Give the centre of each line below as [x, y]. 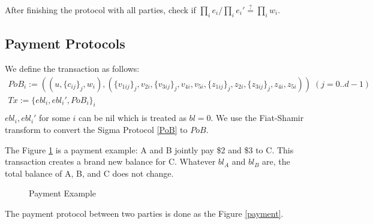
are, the [276, 161]
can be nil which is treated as [133, 118]
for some [55, 118]
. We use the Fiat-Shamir [257, 118]
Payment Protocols [65, 43]
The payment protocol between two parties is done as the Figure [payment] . [144, 214]
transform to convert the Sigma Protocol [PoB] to [96, 130]
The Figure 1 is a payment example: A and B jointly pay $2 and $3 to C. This [149, 149]
